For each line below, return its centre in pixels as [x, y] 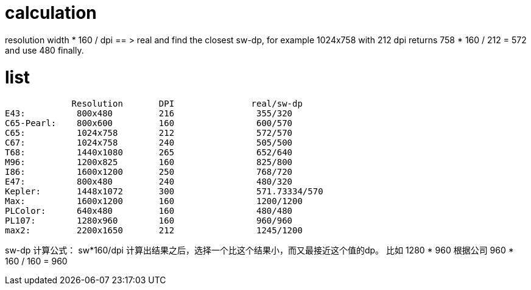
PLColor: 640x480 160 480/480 [149, 211]
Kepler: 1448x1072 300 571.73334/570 [164, 192]
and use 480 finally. [44, 50]
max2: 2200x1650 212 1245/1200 [154, 231]
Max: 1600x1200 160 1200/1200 [154, 201]
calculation [51, 13]
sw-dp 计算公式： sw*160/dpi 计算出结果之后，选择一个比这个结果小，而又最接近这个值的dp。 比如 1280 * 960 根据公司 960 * [259, 250]
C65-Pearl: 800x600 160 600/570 [149, 123]
